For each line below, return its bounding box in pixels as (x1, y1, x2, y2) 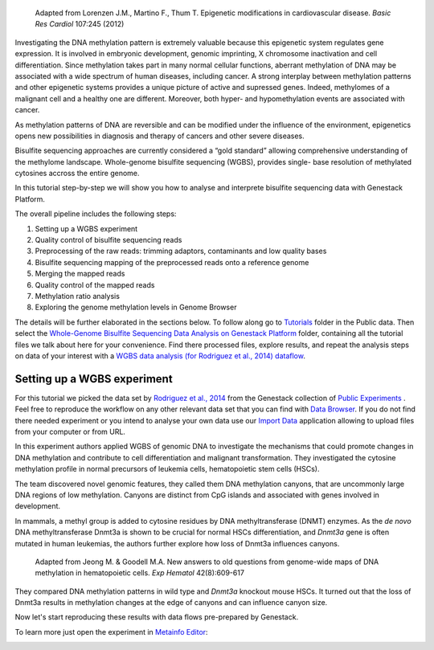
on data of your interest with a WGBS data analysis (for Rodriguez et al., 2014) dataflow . (14, 350, 305, 361)
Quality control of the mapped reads (35, 280, 155, 289)
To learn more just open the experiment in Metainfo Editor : (14, 627, 208, 636)
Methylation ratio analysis (35, 291, 121, 300)
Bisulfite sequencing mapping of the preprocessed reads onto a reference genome (35, 257, 309, 267)
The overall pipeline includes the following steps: (14, 209, 177, 219)
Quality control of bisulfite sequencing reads (35, 235, 182, 245)
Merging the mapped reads (35, 269, 125, 279)
